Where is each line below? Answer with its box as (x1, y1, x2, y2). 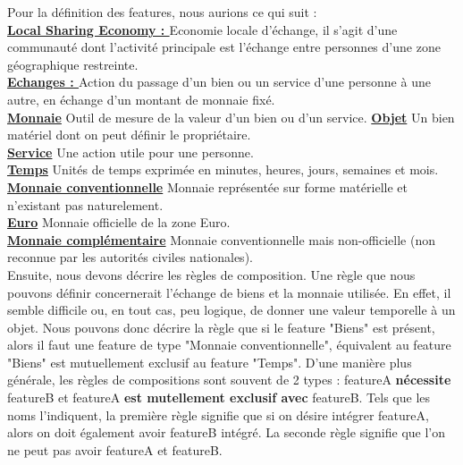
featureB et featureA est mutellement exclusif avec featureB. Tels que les (7, 388, 431, 407)
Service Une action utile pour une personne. (7, 142, 254, 161)
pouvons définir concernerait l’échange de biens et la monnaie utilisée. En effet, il (7, 283, 451, 301)
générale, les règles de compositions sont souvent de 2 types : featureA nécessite (7, 370, 451, 389)
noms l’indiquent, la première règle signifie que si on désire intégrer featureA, (7, 405, 429, 424)
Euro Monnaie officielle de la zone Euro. (7, 213, 231, 232)
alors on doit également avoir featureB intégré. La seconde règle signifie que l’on (7, 423, 445, 442)
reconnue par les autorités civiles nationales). (7, 248, 253, 266)
